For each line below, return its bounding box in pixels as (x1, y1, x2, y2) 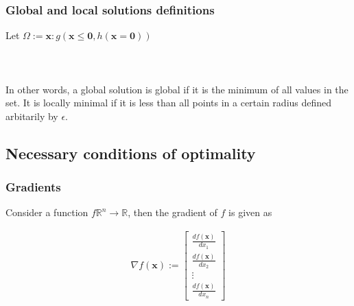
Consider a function (5, 205, 88, 220)
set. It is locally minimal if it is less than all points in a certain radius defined (5, 95, 332, 110)
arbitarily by (5, 108, 58, 123)
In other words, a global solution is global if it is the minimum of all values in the (5, 82, 349, 96)
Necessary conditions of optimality (5, 142, 256, 163)
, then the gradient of (128, 205, 217, 220)
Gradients (5, 178, 61, 196)
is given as (228, 205, 272, 220)
